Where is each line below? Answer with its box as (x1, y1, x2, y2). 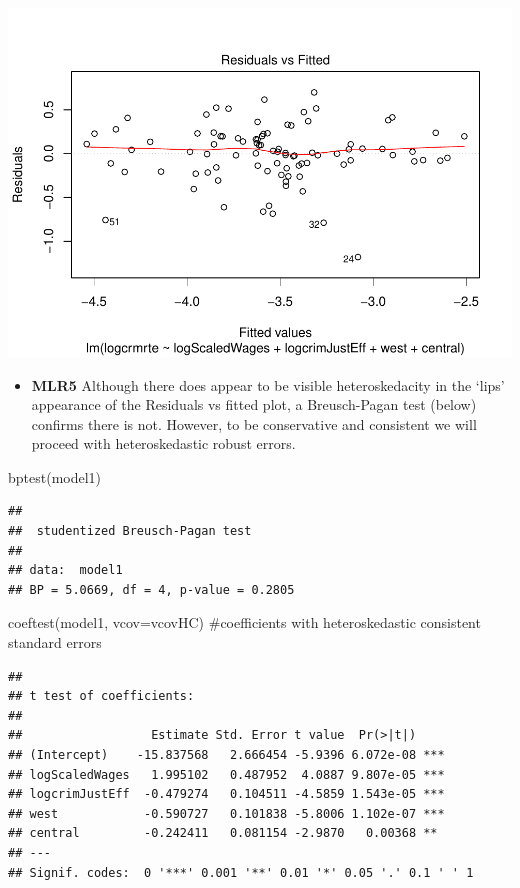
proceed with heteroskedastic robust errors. (31, 433, 296, 454)
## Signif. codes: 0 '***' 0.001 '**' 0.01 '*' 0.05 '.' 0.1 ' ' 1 (8, 865, 474, 880)
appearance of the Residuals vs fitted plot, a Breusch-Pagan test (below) (31, 394, 477, 415)
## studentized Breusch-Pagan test (8, 524, 252, 539)
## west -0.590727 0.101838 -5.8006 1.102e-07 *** (8, 806, 445, 821)
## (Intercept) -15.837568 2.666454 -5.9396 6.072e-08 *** (8, 748, 445, 763)
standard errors (8, 632, 102, 653)
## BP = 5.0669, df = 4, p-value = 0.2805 (8, 582, 295, 597)
